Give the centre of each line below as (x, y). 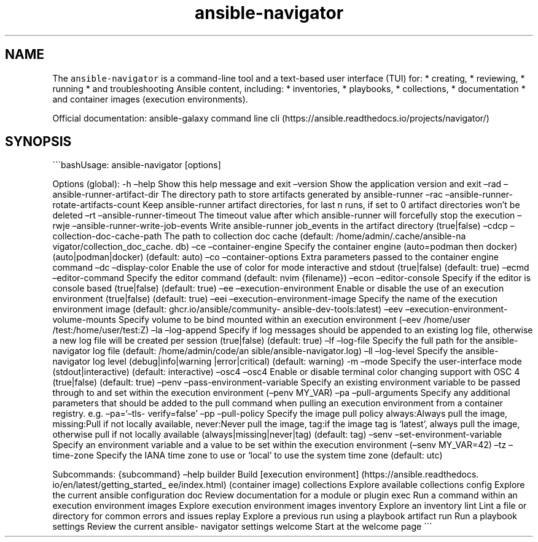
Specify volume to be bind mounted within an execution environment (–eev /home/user (294, 320)
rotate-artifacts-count (96, 205)
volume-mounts (84, 320)
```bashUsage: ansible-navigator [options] (137, 165)
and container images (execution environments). (150, 99)
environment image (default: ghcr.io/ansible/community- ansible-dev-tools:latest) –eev (228, 309)
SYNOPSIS (38, 142)
